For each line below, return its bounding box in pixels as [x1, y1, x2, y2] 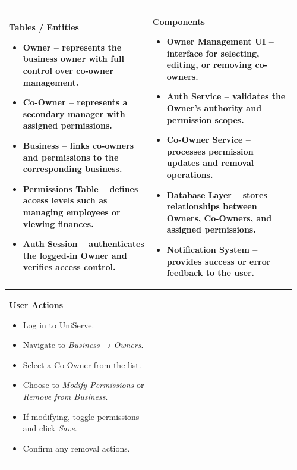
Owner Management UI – [166, 35, 274, 48]
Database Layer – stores [166, 188, 267, 200]
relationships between [166, 200, 257, 212]
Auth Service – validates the [166, 90, 286, 102]
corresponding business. [23, 162, 122, 175]
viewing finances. [23, 217, 94, 230]
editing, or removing [166, 58, 252, 71]
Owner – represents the [23, 40, 122, 53]
